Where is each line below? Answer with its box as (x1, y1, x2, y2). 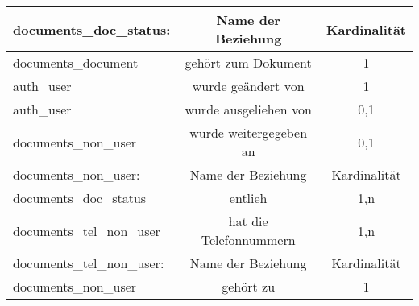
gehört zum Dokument (185, 53, 312, 72)
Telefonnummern (201, 230, 296, 249)
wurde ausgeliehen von (185, 100, 312, 118)
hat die (228, 212, 268, 230)
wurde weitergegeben (189, 123, 308, 142)
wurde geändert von (192, 76, 305, 95)
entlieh (229, 188, 268, 207)
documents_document (13, 53, 139, 72)
